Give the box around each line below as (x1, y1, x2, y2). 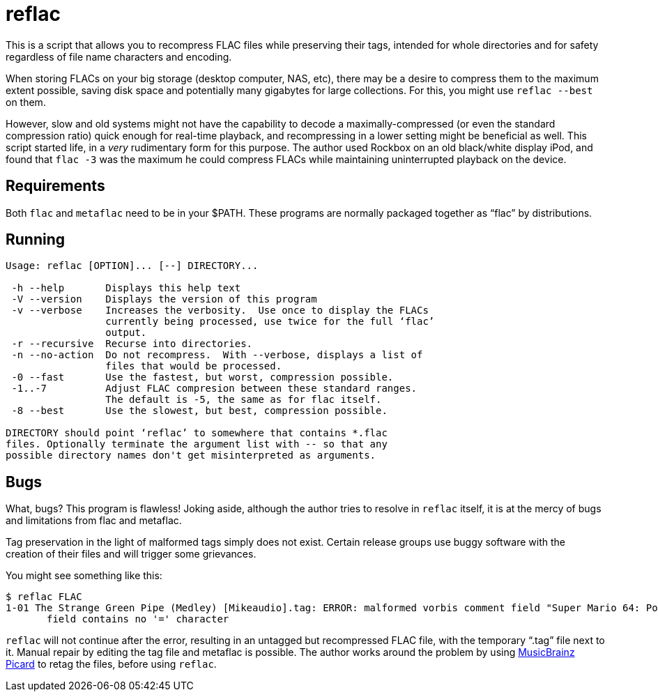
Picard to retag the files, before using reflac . (6, 658, 217, 671)
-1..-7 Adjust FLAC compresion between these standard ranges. (11, 383, 418, 395)
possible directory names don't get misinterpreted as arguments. (6, 450, 376, 461)
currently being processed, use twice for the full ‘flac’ (105, 316, 435, 328)
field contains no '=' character (47, 613, 229, 625)
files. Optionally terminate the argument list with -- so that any (6, 438, 388, 450)
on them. (6, 95, 46, 108)
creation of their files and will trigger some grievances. (6, 548, 257, 560)
